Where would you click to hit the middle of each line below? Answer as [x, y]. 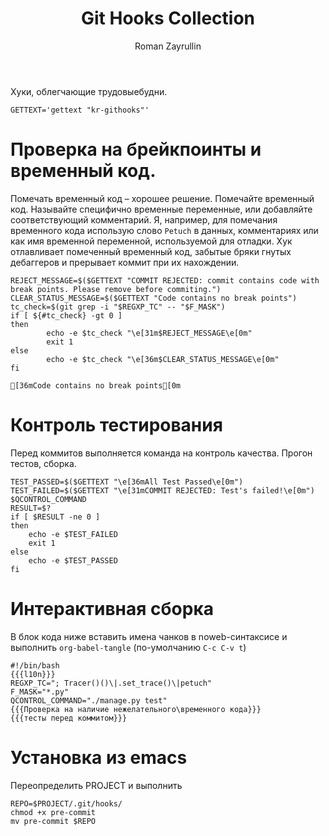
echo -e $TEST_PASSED [73, 560]
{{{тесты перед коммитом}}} [69, 718]
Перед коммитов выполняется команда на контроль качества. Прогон [161, 453]
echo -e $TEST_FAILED [73, 534]
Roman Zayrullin [168, 46]
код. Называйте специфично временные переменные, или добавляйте [161, 209]
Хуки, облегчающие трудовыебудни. [89, 91]
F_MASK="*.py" [40, 692]
